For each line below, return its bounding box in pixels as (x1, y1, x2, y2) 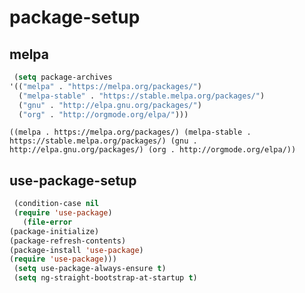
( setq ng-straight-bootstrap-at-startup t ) (13, 273, 198, 283)
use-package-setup (9, 172, 137, 189)
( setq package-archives (13, 72, 113, 82)
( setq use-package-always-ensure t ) (13, 264, 167, 274)
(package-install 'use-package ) (9, 245, 144, 255)
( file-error (22, 217, 73, 227)
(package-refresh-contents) (9, 236, 127, 246)
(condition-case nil (13, 199, 100, 209)
